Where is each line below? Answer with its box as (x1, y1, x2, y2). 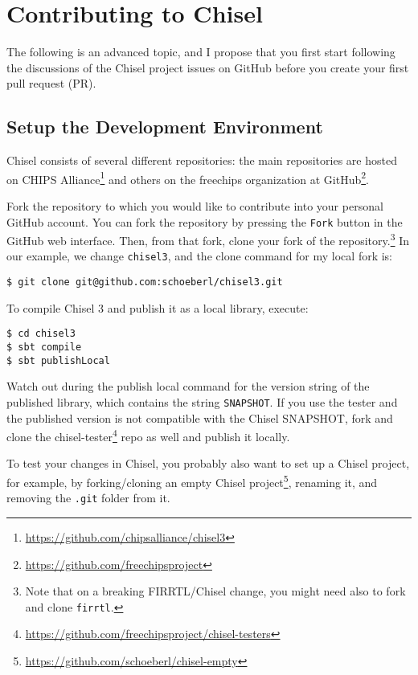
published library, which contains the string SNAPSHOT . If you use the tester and (6, 393, 398, 410)
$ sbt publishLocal (6, 354, 110, 366)
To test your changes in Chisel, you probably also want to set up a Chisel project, (6, 455, 410, 472)
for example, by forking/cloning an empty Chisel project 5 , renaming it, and (6, 472, 378, 490)
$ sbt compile (6, 342, 82, 354)
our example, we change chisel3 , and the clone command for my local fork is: (6, 247, 393, 264)
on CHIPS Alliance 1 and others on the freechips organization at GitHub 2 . (6, 168, 369, 187)
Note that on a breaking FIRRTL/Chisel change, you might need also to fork (25, 583, 406, 599)
